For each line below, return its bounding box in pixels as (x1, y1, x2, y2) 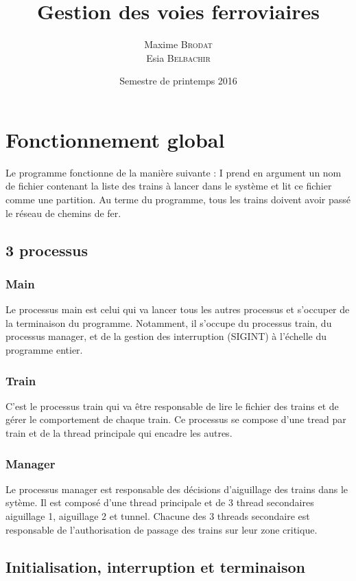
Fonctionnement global (5, 125, 225, 153)
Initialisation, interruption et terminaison (5, 556, 305, 577)
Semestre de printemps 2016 (119, 73, 237, 88)
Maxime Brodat (144, 37, 213, 52)
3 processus (5, 239, 88, 260)
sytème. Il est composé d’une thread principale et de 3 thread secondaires (5, 495, 314, 510)
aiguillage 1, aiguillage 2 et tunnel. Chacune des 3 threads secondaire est (5, 509, 310, 523)
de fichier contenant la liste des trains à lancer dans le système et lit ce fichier (5, 179, 332, 193)
